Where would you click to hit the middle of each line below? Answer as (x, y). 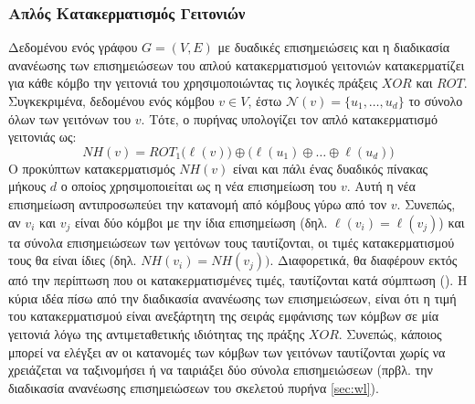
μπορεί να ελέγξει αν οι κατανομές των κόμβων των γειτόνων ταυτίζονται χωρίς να (227, 351)
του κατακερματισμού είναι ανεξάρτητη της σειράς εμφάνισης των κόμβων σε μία (224, 316)
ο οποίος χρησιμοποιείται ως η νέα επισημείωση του (199, 186)
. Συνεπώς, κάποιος (390, 333)
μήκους (27, 186)
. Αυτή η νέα (381, 186)
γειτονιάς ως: (42, 137)
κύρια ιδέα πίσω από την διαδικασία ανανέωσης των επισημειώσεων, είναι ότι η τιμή (232, 298)
